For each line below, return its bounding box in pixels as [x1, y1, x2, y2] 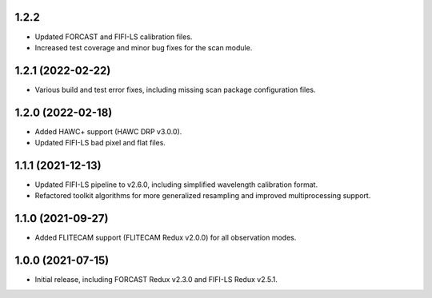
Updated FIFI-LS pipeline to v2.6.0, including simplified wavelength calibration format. [34, 180, 318, 189]
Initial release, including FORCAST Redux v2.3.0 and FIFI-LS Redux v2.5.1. [34, 275, 278, 284]
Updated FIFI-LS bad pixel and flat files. [34, 138, 166, 148]
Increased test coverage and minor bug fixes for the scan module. [34, 42, 253, 52]
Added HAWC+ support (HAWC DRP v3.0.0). [34, 126, 182, 136]
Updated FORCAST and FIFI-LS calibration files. [34, 32, 193, 42]
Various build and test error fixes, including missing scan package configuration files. [34, 85, 316, 94]
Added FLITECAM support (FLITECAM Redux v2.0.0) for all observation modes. [34, 232, 297, 243]
